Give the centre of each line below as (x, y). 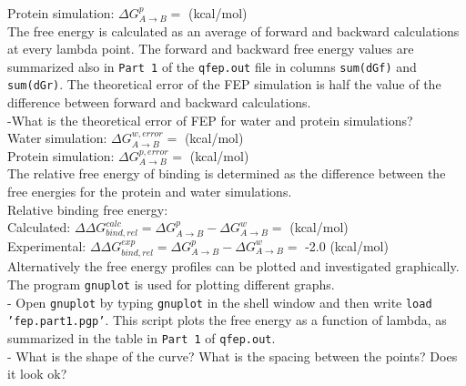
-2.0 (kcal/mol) (347, 245)
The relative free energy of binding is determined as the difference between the (227, 173)
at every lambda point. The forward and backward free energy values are (211, 49)
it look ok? (37, 374)
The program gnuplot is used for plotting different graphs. (171, 284)
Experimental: (47, 245)
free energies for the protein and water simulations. (150, 192)
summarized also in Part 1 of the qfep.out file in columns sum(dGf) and (212, 66)
